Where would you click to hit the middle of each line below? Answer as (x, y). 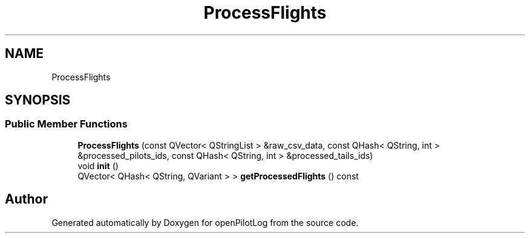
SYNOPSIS (38, 100)
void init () (98, 166)
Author (26, 199)
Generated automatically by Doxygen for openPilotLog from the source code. (205, 222)
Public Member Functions (66, 124)
